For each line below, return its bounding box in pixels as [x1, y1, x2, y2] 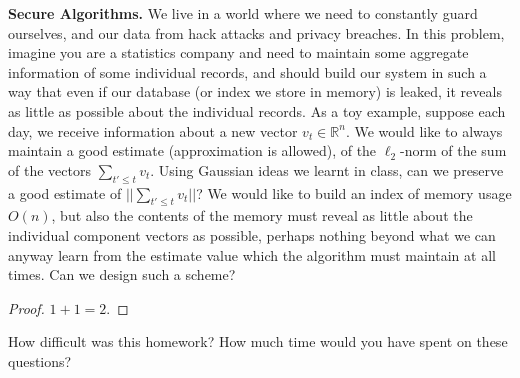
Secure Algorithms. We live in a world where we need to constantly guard [8, 3, 478, 23]
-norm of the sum [400, 140, 507, 161]
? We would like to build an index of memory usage [196, 182, 512, 203]
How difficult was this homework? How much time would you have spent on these [8, 331, 508, 352]
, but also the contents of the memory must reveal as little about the [51, 205, 473, 226]
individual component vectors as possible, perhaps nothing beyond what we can [8, 224, 496, 245]
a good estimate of [8, 182, 122, 203]
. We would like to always [345, 120, 503, 141]
